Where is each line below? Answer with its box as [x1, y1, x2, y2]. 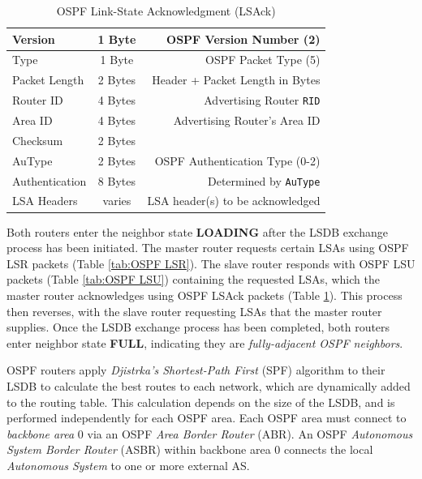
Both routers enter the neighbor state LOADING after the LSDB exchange [6, 223, 388, 240]
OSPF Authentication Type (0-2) [154, 152, 321, 169]
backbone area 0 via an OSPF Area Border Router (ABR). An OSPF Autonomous [6, 425, 413, 442]
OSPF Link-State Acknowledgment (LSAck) [56, 2, 276, 19]
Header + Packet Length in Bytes [152, 71, 321, 88]
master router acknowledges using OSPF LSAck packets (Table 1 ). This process [6, 286, 403, 303]
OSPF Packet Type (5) [205, 51, 321, 68]
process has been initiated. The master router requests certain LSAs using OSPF [6, 239, 409, 256]
